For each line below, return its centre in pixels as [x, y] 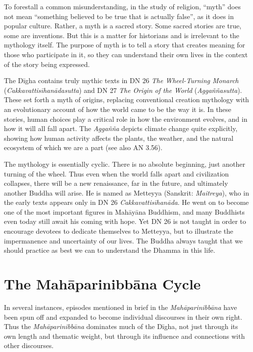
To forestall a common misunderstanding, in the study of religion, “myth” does [122, 6]
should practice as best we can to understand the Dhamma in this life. [110, 250]
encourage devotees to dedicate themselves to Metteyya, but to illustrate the [119, 231]
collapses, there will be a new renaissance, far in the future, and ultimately [116, 183]
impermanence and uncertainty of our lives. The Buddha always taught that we [123, 240]
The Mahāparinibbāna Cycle [103, 284]
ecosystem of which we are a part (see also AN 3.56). [83, 147]
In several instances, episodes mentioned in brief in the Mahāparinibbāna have [121, 307]
